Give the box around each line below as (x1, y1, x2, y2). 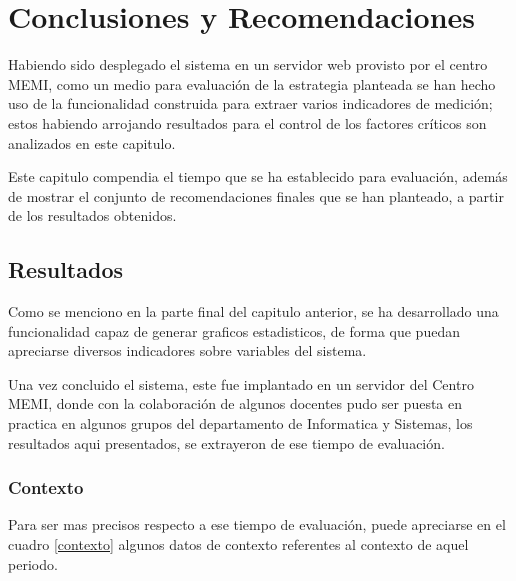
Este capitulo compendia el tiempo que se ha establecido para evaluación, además (8, 166, 508, 187)
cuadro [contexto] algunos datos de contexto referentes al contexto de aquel (8, 534, 469, 555)
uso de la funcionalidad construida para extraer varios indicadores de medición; (8, 93, 493, 114)
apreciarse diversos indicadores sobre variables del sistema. (8, 340, 367, 361)
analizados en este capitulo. (8, 132, 176, 153)
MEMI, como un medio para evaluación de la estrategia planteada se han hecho (8, 73, 496, 94)
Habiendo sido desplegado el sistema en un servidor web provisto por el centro (8, 54, 488, 75)
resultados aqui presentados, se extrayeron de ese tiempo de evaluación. (8, 432, 445, 453)
